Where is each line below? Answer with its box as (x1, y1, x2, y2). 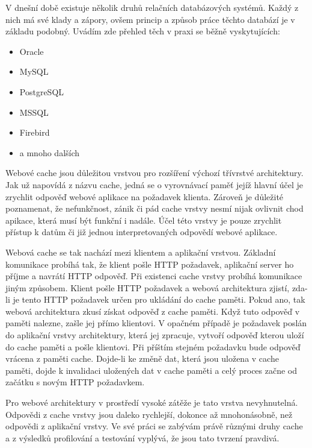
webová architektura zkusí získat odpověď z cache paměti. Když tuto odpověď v (5, 304, 300, 317)
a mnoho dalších (19, 146, 80, 159)
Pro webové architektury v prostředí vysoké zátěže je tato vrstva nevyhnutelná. (5, 396, 298, 409)
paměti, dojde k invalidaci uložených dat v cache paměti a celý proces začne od (5, 364, 298, 376)
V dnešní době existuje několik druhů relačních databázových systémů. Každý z (5, 1, 299, 13)
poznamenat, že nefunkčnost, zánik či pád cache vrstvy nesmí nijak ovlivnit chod (5, 202, 304, 215)
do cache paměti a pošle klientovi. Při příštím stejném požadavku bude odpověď (5, 340, 301, 353)
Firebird (19, 126, 50, 139)
